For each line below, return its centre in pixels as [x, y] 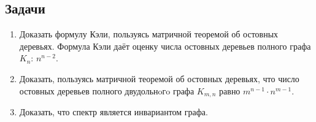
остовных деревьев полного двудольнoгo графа [107, 90]
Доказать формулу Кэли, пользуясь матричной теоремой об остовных [149, 34]
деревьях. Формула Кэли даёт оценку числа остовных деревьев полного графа [165, 46]
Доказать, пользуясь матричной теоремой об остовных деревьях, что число [159, 78]
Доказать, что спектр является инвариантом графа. [114, 112]
